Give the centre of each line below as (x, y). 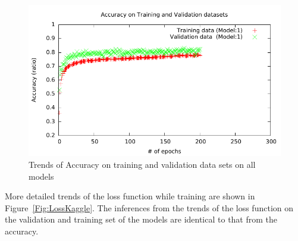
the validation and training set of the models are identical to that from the (141, 219)
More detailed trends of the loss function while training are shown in (130, 196)
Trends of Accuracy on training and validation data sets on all (142, 164)
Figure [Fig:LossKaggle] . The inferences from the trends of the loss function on (149, 207)
